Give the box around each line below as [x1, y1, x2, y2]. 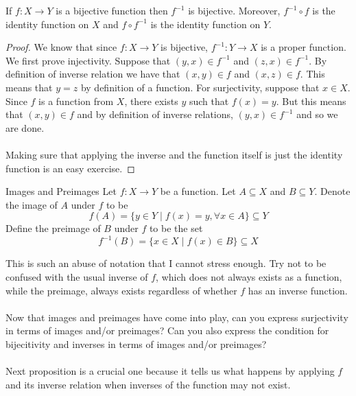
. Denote [314, 184, 351, 198]
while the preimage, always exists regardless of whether [5, 283, 237, 297]
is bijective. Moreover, [188, 3, 281, 17]
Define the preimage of [5, 221, 101, 235]
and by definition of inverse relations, [77, 107, 233, 121]
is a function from [38, 93, 114, 108]
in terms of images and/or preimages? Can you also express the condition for [5, 323, 329, 338]
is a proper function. [261, 40, 346, 54]
